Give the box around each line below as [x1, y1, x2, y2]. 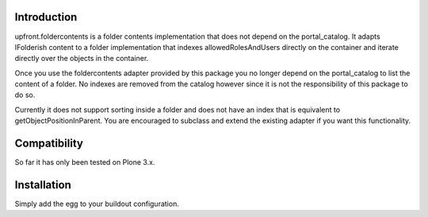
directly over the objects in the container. [14, 54, 149, 63]
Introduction [14, 10, 78, 24]
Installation [14, 178, 71, 192]
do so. [14, 90, 36, 100]
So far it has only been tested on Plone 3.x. [14, 158, 155, 167]
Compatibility [14, 137, 83, 150]
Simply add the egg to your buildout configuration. [14, 199, 180, 209]
